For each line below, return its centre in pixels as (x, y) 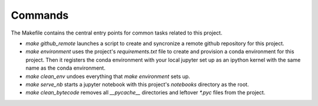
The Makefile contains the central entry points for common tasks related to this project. (117, 33)
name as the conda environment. (66, 68)
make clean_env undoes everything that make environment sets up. (108, 76)
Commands (40, 15)
